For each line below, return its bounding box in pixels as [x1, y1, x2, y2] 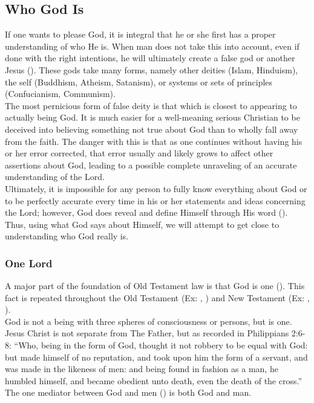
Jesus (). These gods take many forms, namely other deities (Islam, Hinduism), [5, 63, 298, 76]
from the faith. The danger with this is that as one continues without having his [5, 135, 303, 147]
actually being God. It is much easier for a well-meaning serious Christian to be [5, 111, 300, 124]
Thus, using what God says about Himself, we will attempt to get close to [5, 218, 280, 230]
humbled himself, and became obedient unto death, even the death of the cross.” [5, 374, 303, 387]
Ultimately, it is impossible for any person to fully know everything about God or [5, 182, 307, 195]
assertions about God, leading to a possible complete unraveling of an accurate [5, 158, 297, 171]
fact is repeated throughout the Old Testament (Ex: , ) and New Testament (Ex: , [5, 291, 310, 304]
